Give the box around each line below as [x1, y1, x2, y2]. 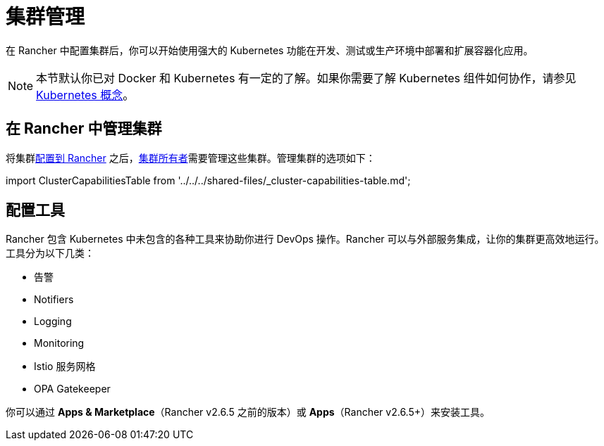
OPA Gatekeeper [34, 383, 111, 395]
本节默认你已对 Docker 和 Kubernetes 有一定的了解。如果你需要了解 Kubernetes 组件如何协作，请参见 [36, 70, 577, 85]
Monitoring [34, 337, 85, 350]
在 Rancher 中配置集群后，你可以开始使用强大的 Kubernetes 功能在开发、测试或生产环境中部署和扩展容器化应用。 [6, 44, 534, 56]
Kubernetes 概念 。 [36, 87, 135, 102]
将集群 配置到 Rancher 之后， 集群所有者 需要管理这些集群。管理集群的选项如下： [6, 151, 376, 164]
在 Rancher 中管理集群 [6, 120, 162, 138]
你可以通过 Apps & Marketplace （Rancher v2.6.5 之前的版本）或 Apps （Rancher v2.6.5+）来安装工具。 [6, 406, 491, 419]
